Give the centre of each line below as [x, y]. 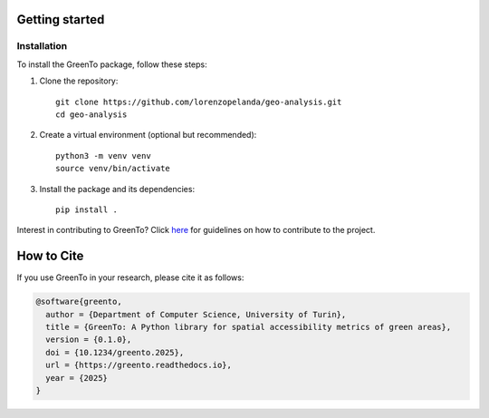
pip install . [86, 209]
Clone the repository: [79, 81]
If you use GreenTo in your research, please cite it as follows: [130, 277]
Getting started [61, 19]
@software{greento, [79, 302]
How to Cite [50, 256]
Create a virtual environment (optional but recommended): [148, 135]
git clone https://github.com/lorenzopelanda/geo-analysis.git [199, 102]
